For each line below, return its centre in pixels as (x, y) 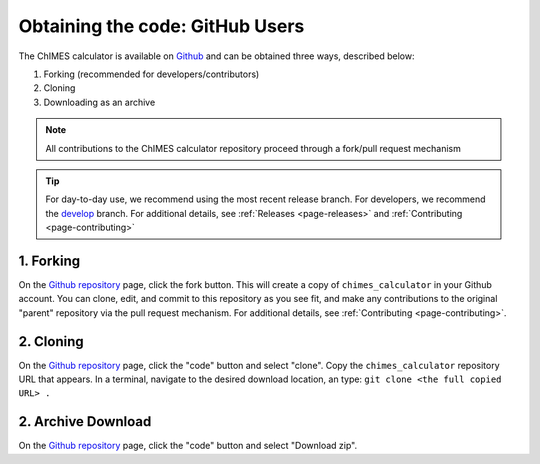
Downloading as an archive (99, 102)
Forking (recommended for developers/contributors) (151, 74)
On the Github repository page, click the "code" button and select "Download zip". (188, 446)
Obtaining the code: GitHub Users (161, 26)
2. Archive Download (85, 421)
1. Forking (49, 260)
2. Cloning (51, 341)
